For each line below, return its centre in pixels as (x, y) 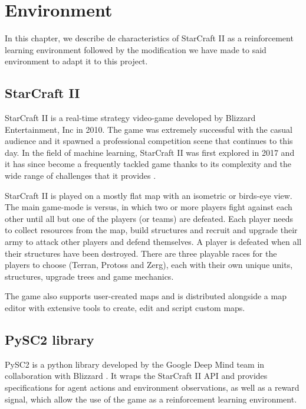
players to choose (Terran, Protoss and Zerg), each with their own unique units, (149, 265)
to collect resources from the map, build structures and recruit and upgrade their (151, 230)
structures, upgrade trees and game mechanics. (89, 276)
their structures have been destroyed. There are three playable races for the (141, 253)
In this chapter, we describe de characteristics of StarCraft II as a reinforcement (149, 38)
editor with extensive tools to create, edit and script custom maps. (125, 308)
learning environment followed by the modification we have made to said (136, 49)
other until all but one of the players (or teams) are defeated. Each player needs (149, 218)
